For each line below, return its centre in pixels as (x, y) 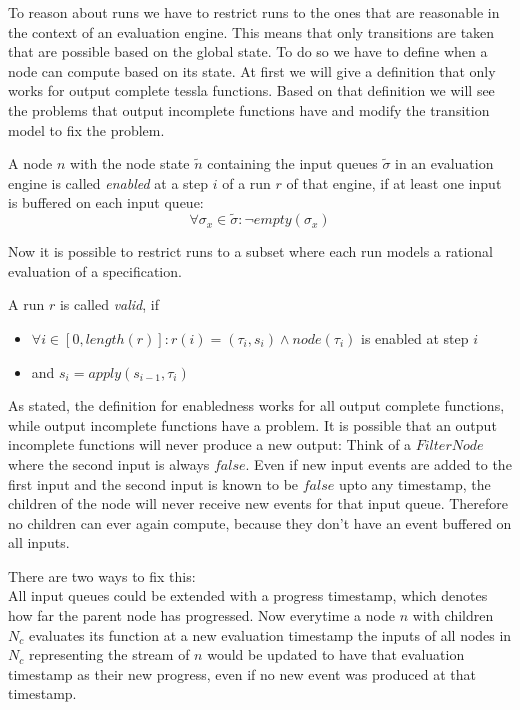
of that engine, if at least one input (394, 182)
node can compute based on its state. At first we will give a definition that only (252, 70)
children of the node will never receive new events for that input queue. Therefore (258, 503)
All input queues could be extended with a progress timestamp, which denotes (248, 595)
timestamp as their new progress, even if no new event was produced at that (242, 673)
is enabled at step (414, 337)
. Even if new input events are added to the (378, 463)
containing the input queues (292, 163)
